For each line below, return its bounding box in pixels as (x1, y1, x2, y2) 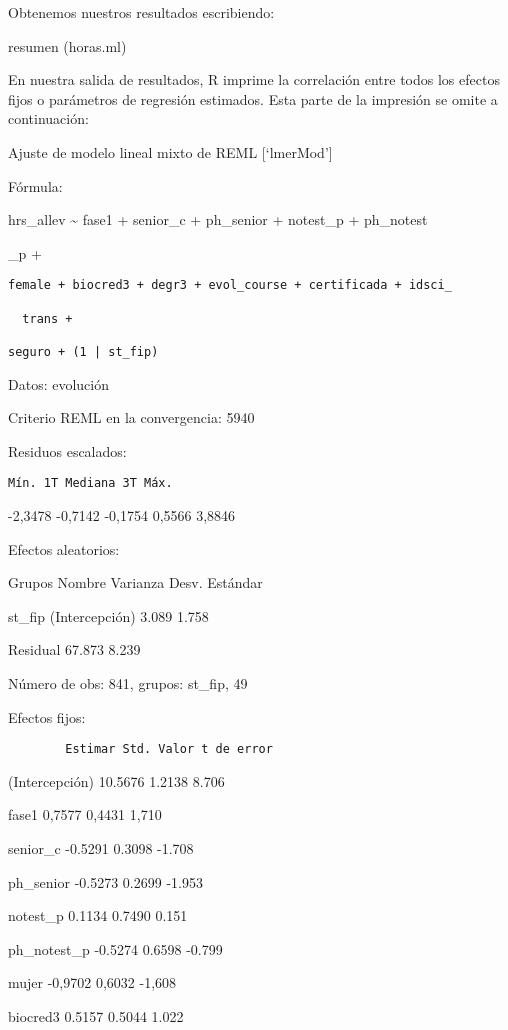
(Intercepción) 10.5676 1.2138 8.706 (8, 770, 225, 791)
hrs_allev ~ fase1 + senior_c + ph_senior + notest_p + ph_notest (8, 209, 428, 230)
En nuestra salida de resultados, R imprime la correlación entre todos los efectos (8, 69, 500, 90)
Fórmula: (8, 175, 63, 196)
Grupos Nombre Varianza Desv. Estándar (8, 572, 263, 593)
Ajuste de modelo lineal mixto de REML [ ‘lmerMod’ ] (8, 141, 333, 162)
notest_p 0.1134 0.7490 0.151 (8, 905, 188, 926)
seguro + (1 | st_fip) (8, 344, 159, 359)
